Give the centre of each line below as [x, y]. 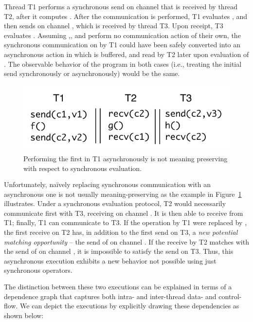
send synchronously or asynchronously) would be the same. [92, 73]
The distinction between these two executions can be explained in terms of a [118, 287]
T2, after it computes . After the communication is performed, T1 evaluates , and [126, 16]
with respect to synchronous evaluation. [82, 168]
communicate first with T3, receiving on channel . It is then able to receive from [124, 213]
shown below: [24, 315]
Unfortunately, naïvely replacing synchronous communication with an [107, 184]
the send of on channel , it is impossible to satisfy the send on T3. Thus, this [119, 251]
